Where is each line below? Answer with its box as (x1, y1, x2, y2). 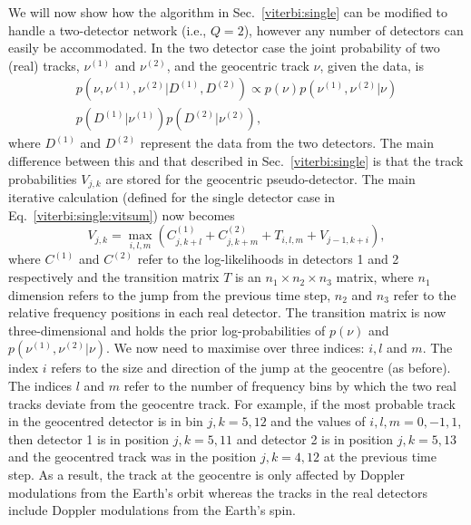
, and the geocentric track (166, 55, 309, 74)
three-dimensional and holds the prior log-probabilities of (8, 320, 326, 339)
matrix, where (336, 267, 414, 287)
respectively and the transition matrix (8, 267, 220, 287)
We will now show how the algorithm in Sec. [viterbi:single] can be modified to (8, 3, 448, 21)
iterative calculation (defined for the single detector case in (8, 188, 335, 207)
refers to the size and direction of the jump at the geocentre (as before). (51, 358, 451, 377)
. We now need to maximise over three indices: (106, 338, 365, 357)
